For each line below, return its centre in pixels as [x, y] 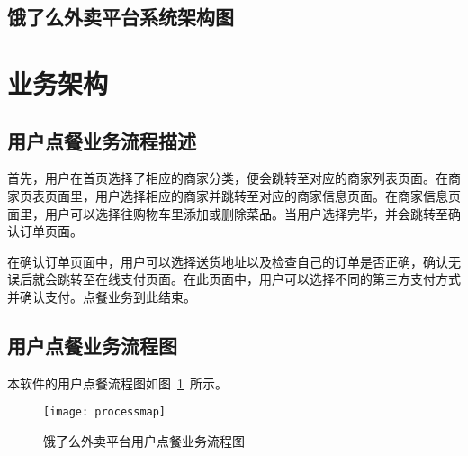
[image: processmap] [105, 412]
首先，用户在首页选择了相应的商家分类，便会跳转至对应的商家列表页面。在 [228, 178]
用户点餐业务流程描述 [102, 140]
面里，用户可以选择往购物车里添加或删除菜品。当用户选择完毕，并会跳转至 [228, 213]
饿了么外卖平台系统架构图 [121, 17]
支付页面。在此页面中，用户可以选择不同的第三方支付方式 [290, 279]
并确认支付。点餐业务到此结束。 [102, 296]
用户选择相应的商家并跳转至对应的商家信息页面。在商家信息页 [278, 195]
